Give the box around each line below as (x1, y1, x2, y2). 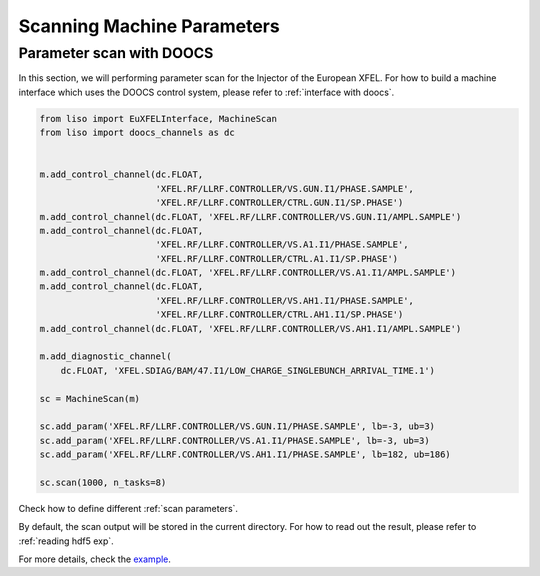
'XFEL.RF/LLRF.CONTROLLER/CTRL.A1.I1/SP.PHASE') (155, 253, 399, 264)
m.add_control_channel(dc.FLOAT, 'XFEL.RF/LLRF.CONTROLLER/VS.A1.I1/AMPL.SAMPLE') (39, 267, 457, 279)
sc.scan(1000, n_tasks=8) (39, 476, 167, 488)
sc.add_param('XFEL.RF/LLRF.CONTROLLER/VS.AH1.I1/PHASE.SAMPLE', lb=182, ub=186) (39, 449, 452, 460)
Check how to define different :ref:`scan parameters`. (18, 502, 239, 514)
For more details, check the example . (18, 553, 172, 565)
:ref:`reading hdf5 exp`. (18, 535, 114, 547)
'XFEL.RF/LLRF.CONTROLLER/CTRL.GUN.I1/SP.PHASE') (155, 197, 404, 209)
